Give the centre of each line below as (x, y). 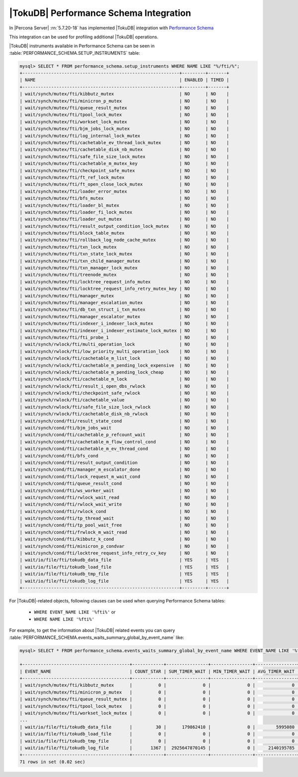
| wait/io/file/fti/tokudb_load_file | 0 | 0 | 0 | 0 (157, 734)
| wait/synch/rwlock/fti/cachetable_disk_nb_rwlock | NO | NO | (124, 414)
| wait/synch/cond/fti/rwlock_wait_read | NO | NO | (124, 497)
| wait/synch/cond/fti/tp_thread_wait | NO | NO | (124, 518)
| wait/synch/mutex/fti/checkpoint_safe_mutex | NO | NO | (124, 171)
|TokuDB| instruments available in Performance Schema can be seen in (82, 46)
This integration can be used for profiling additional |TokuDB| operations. (84, 37)
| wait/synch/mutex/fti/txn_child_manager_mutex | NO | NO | (124, 261)
